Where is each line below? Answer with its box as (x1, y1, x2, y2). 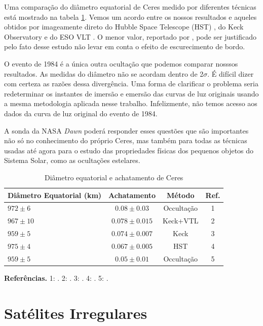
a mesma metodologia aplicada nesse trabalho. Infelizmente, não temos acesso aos (4, 98, 257, 109)
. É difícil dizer (207, 68, 254, 79)
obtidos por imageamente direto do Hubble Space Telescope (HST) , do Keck (4, 21, 244, 32)
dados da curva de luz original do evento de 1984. (4, 108, 158, 118)
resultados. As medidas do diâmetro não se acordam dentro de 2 (4, 68, 204, 79)
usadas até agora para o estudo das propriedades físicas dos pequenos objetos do (4, 145, 254, 155)
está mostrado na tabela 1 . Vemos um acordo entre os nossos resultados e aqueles (4, 11, 257, 22)
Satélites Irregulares (4, 302, 147, 323)
